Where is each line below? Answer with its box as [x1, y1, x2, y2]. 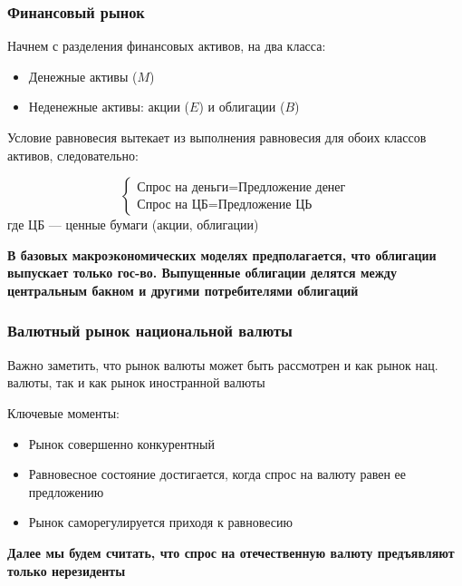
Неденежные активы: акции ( [28, 97, 190, 116]
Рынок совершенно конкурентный [28, 434, 215, 453]
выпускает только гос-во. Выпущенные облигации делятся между [7, 263, 397, 282]
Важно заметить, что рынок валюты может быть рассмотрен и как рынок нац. [7, 355, 438, 374]
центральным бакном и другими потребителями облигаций [7, 280, 359, 299]
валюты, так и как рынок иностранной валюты [7, 373, 265, 392]
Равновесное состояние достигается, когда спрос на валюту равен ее [28, 464, 407, 483]
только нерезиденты [7, 561, 126, 580]
